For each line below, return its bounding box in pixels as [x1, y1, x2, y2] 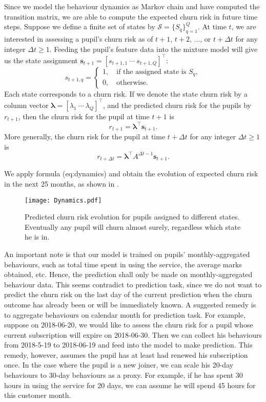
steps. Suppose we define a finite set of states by [4, 21, 155, 32]
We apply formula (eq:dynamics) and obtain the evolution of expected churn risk [4, 168, 258, 179]
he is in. [25, 231, 50, 242]
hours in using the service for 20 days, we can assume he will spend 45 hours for [4, 379, 256, 390]
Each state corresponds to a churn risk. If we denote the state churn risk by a [4, 88, 248, 99]
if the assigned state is [116, 68, 187, 76]
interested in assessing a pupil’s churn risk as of [4, 33, 153, 44]
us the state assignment [4, 54, 78, 65]
